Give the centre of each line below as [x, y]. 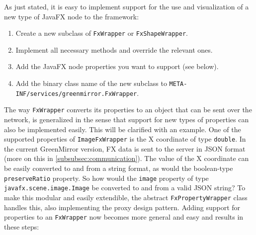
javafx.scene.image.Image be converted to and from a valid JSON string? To [125, 188]
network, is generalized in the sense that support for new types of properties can [127, 119]
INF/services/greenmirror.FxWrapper [76, 94]
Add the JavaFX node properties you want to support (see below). [117, 66]
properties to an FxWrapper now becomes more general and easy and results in [124, 217]
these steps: [22, 226]
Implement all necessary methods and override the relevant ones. [114, 49]
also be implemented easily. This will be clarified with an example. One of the [123, 129]
